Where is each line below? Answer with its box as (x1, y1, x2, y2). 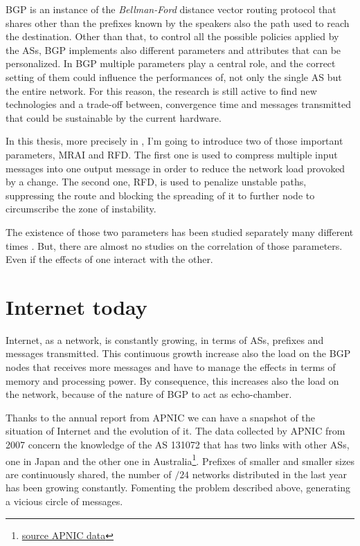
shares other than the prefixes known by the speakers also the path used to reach (6, 15, 350, 30)
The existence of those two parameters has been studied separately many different (6, 224, 354, 239)
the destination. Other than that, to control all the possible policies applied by (6, 29, 339, 44)
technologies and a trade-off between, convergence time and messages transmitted (6, 97, 351, 111)
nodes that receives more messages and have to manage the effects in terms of (6, 360, 336, 374)
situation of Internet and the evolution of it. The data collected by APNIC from (6, 424, 345, 438)
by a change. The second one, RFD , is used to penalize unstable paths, (6, 174, 307, 189)
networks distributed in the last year (192, 466, 347, 481)
